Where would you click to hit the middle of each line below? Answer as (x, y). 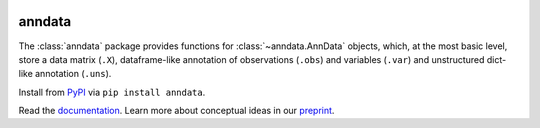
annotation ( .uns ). (73, 74)
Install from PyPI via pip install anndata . (112, 92)
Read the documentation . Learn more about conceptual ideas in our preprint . (176, 111)
